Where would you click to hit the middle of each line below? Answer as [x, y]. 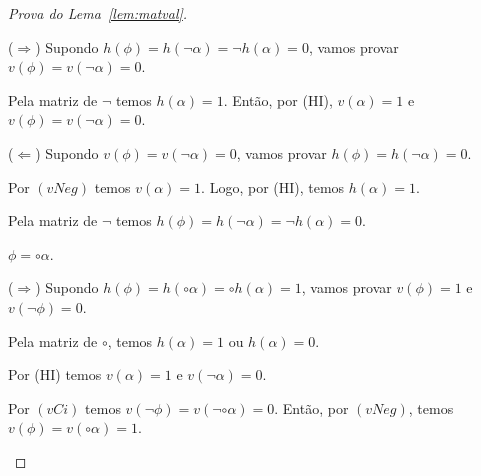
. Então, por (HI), [278, 99]
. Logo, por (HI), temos [273, 186]
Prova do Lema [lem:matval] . [98, 13]
